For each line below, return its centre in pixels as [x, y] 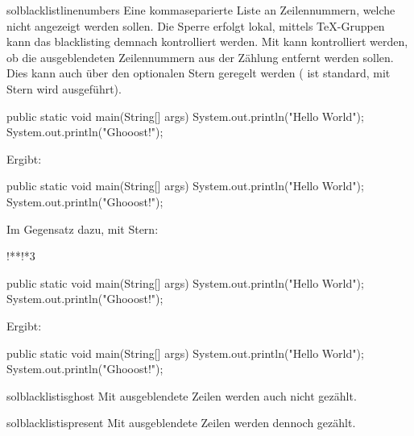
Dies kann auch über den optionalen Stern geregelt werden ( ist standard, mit [199, 73]
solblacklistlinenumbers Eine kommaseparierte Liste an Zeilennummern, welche [201, 10]
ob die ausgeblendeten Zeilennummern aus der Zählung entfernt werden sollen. [200, 57]
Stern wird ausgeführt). [64, 88]
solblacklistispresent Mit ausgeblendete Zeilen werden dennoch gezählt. [181, 423]
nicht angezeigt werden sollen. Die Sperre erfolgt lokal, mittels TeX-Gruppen [196, 25]
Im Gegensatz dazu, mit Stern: [83, 228]
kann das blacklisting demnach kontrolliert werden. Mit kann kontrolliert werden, [207, 42]
